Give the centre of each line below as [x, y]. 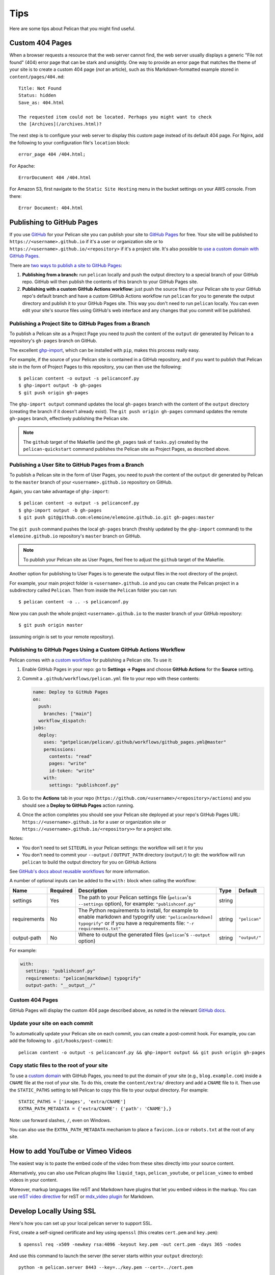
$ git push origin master [51, 625]
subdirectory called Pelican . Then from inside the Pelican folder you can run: [93, 590]
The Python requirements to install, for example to [138, 910]
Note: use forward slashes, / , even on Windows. [60, 1120]
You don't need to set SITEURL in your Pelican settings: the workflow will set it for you [113, 848]
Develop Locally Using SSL [53, 1211]
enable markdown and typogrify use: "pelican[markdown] [146, 916]
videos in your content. [34, 1180]
